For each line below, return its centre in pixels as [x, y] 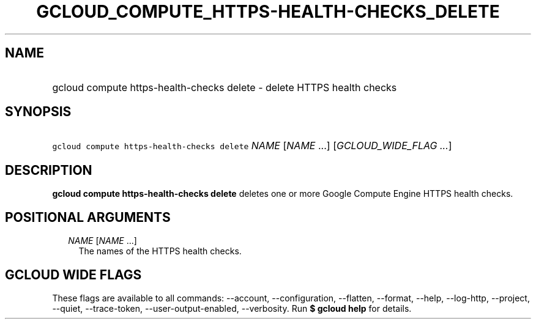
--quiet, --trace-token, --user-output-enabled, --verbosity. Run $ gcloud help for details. [232, 308]
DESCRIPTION [49, 170]
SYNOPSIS [38, 112]
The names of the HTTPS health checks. [160, 251]
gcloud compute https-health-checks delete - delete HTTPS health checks [225, 87]
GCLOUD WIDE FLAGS [73, 274]
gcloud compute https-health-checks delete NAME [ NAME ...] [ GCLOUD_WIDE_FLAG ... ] [252, 146]
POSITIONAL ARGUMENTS [88, 217]
